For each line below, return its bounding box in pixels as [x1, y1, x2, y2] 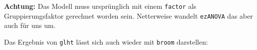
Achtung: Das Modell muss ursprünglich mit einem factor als [4, 1, 197, 11]
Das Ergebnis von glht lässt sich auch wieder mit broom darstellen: [4, 36, 208, 47]
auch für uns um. [4, 20, 56, 30]
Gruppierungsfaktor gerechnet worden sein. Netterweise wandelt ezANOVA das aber [4, 10, 253, 21]
